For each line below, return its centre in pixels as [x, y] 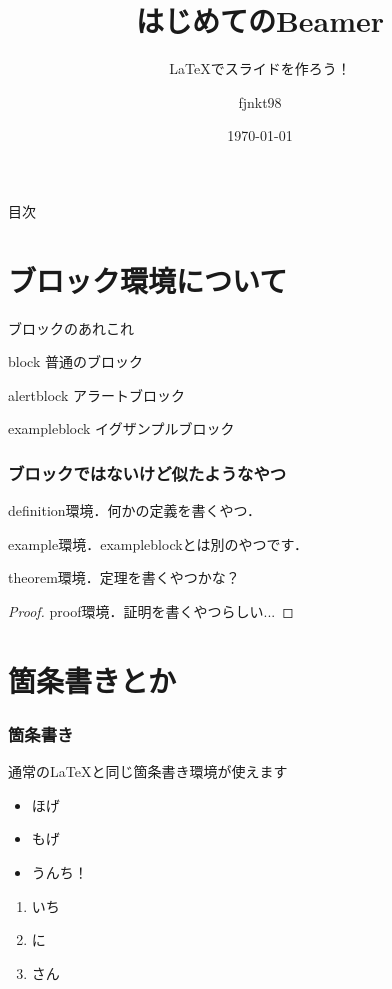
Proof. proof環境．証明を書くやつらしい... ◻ [151, 611]
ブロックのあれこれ [71, 327]
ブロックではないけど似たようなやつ [147, 472]
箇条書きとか [92, 679]
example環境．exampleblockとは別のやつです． [158, 543]
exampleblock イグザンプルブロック [121, 428]
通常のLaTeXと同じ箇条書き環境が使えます [148, 771]
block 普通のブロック [75, 361]
